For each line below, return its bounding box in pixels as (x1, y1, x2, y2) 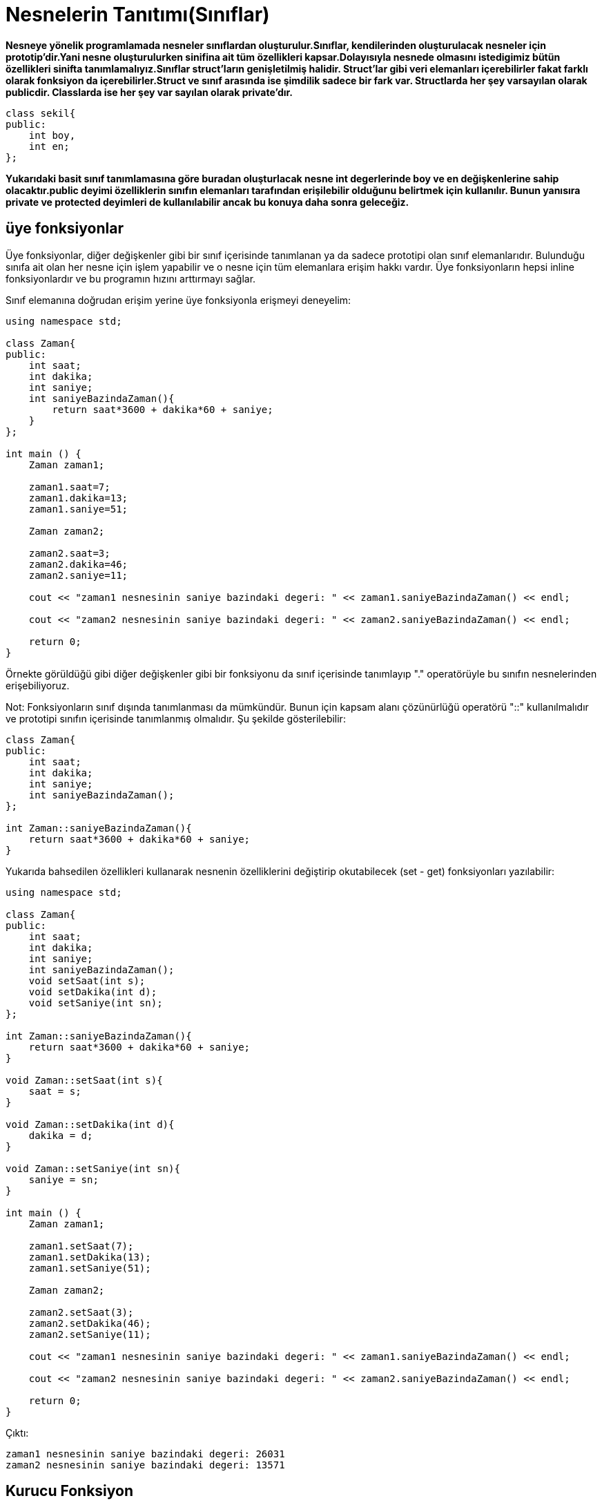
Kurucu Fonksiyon (6, 1482, 134, 1500)
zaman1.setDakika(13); (28, 1251, 151, 1263)
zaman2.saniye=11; (28, 569, 128, 581)
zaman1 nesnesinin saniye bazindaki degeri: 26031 (6, 1448, 285, 1459)
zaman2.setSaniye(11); (28, 1328, 151, 1340)
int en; (28, 140, 70, 152)
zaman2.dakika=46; (28, 558, 128, 570)
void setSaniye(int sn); (28, 997, 163, 1008)
